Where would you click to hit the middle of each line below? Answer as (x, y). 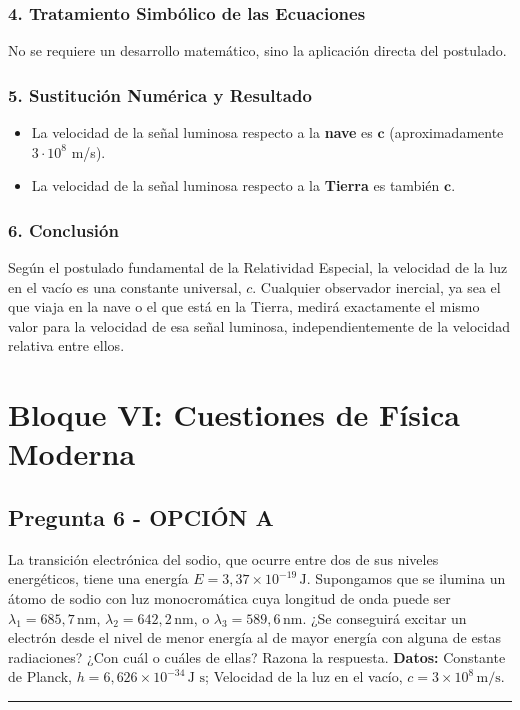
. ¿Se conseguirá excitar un (384, 617)
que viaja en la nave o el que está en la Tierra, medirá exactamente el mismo (244, 306)
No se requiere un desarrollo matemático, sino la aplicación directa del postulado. (257, 50)
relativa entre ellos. (66, 345)
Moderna (72, 453)
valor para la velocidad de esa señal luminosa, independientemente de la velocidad (259, 325)
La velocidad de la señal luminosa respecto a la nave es (202, 132)
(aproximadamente (446, 132)
